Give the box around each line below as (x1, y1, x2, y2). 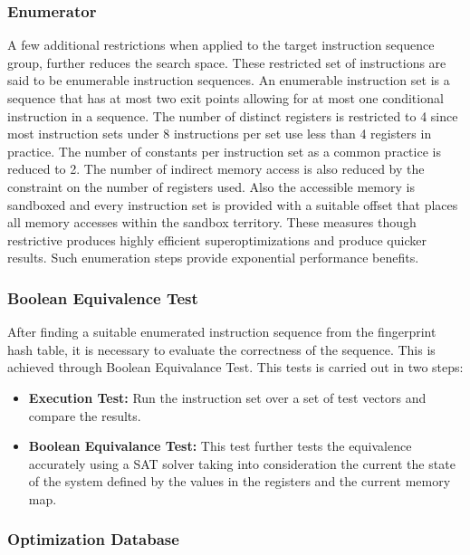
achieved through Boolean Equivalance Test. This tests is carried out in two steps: (7, 358, 464, 377)
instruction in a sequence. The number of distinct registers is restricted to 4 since (7, 106, 458, 125)
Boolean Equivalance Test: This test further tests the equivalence (28, 436, 412, 455)
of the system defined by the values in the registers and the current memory (28, 472, 451, 491)
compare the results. (28, 406, 141, 425)
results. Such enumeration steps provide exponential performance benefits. (7, 248, 419, 267)
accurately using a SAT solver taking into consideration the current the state (28, 454, 456, 473)
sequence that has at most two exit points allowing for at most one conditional (7, 89, 444, 107)
